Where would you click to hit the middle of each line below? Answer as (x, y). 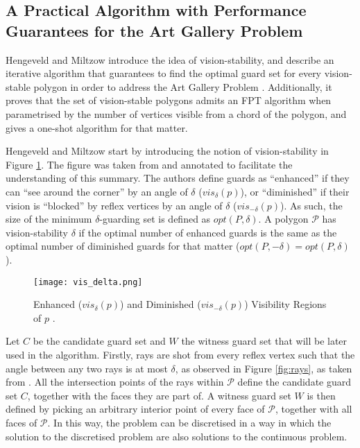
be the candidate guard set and (99, 341)
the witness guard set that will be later (264, 341)
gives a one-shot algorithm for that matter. (97, 127)
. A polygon (283, 219)
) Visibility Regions (285, 304)
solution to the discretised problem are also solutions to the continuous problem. (177, 436)
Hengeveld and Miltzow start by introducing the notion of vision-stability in (167, 151)
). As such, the (311, 205)
